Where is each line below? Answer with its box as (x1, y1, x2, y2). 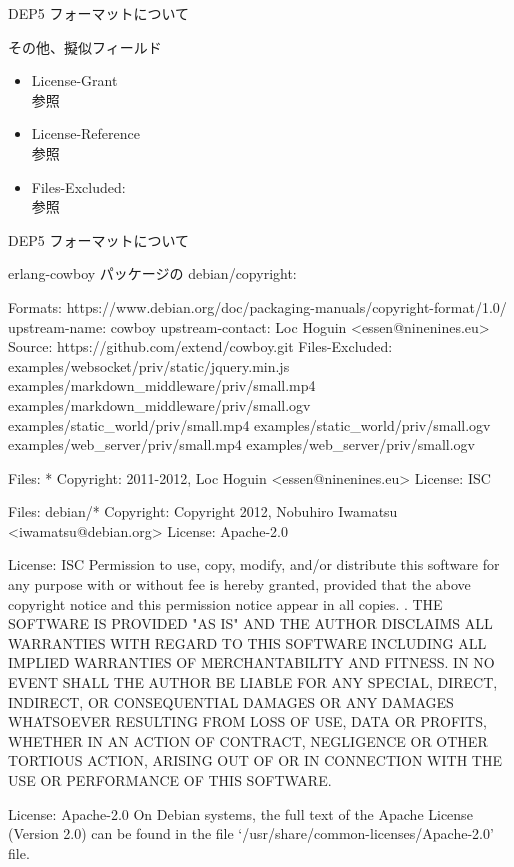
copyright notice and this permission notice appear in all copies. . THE (8, 593, 443, 614)
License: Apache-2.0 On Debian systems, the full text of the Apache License (8, 803, 473, 824)
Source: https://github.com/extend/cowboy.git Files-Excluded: (8, 336, 393, 357)
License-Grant (31, 70, 118, 91)
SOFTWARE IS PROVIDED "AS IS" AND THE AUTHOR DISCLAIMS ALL (8, 613, 493, 634)
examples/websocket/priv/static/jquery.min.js (8, 355, 290, 376)
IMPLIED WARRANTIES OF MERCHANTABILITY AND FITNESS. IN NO (8, 652, 495, 673)
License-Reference (31, 123, 140, 144)
